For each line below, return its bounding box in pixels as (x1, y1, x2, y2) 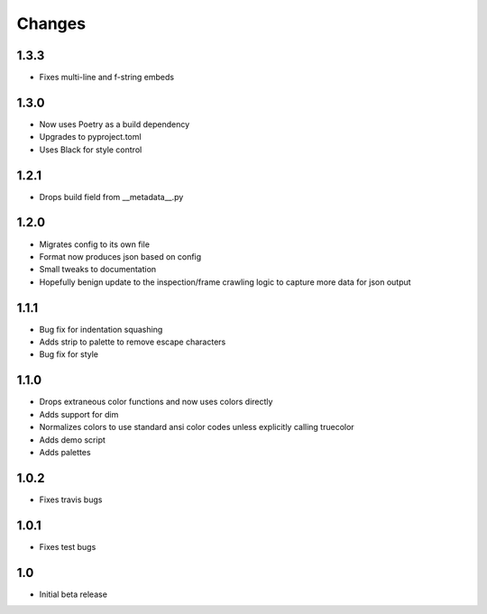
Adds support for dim (39, 408, 119, 419)
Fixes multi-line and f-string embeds (39, 72, 175, 83)
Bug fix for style (39, 349, 99, 360)
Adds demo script (39, 434, 106, 445)
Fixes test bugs (39, 541, 96, 552)
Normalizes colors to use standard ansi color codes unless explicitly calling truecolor (39, 422, 355, 433)
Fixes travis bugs (39, 494, 103, 505)
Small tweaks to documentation (39, 264, 157, 275)
